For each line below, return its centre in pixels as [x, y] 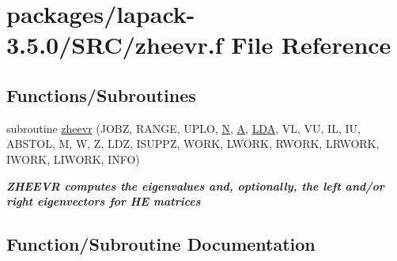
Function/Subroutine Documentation [161, 244]
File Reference [311, 45]
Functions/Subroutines [101, 95]
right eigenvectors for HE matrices [104, 201]
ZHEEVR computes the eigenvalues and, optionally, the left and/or [195, 185]
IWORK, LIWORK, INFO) [73, 159]
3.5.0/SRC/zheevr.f [115, 45]
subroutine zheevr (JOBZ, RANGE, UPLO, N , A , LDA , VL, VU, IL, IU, [183, 128]
